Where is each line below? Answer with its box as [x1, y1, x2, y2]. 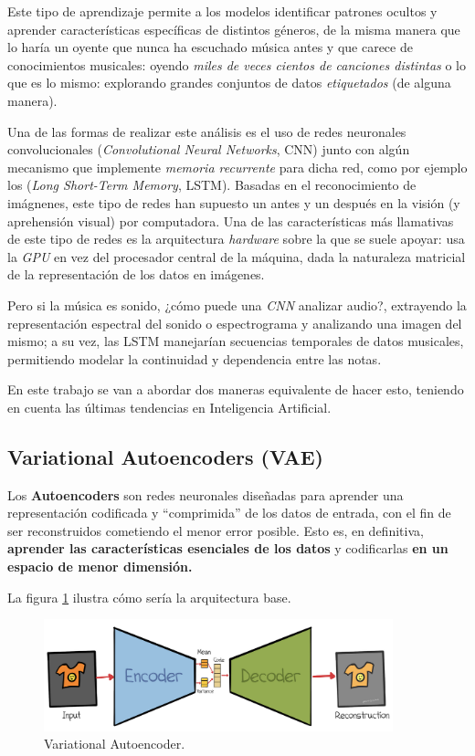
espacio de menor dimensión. [7, 557, 193, 576]
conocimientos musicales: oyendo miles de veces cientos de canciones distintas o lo [7, 55, 467, 74]
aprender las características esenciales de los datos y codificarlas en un [7, 539, 449, 558]
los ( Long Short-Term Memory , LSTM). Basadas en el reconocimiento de [7, 175, 417, 194]
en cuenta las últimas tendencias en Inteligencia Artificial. [7, 397, 332, 416]
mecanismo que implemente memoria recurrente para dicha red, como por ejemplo [7, 157, 468, 176]
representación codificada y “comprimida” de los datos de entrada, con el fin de [7, 503, 451, 522]
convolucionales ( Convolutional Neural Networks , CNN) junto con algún [7, 140, 410, 159]
